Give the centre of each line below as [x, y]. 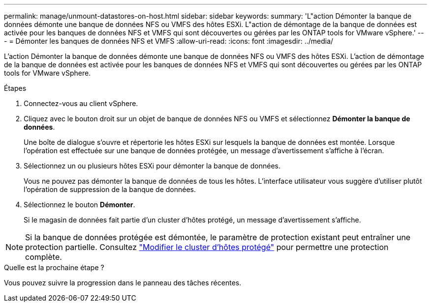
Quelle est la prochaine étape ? [54, 267]
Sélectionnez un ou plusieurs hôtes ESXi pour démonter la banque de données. [152, 166]
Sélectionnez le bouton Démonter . [79, 205]
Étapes [15, 88]
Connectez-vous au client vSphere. [81, 103]
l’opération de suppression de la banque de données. [110, 189]
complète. [44, 257]
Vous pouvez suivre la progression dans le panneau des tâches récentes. [123, 283]
